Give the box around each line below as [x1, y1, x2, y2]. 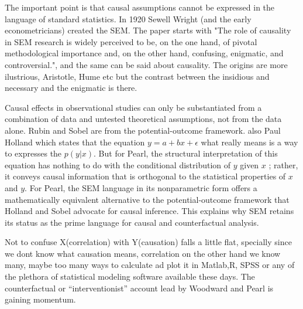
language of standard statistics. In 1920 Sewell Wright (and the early [5, 12, 252, 25]
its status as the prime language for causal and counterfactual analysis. [5, 216, 259, 228]
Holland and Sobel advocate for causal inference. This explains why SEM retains [5, 205, 294, 217]
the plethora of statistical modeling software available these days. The [5, 270, 255, 283]
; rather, [268, 158, 298, 171]
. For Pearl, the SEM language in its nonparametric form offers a [25, 181, 257, 193]
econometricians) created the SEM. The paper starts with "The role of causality [5, 24, 291, 36]
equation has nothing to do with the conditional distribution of [5, 158, 231, 171]
